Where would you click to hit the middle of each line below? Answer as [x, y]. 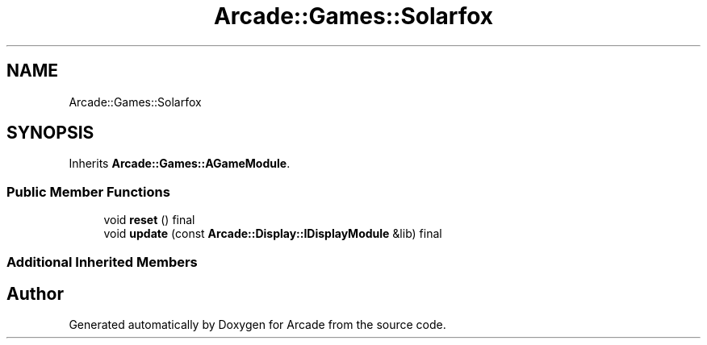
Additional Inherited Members [102, 262]
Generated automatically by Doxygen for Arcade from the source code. [257, 325]
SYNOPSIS [50, 133]
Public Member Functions [88, 191]
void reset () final [149, 220]
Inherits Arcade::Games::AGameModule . [180, 164]
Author [35, 293]
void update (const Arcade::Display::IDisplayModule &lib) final [273, 234]
